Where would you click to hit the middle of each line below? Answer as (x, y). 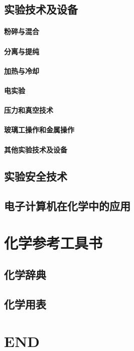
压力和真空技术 (29, 110)
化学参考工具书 (53, 242)
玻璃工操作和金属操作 (39, 130)
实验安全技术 (36, 176)
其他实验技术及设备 (36, 149)
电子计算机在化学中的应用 (67, 206)
